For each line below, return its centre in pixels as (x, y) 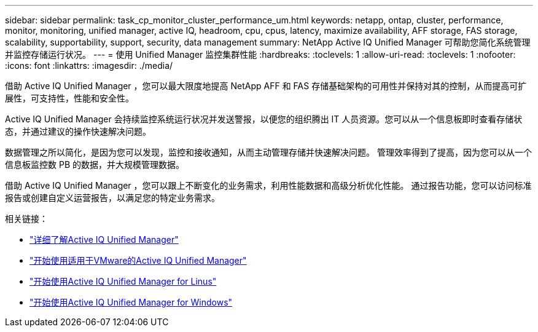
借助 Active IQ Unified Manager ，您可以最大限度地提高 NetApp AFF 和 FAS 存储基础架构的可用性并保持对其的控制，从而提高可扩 (266, 86)
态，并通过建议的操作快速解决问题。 (78, 131)
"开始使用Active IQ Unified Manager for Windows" (131, 302)
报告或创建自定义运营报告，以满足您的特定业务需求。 (112, 198)
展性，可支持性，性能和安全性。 (69, 98)
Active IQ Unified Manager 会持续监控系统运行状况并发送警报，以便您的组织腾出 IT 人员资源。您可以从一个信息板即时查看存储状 (264, 119)
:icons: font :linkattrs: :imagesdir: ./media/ (89, 65)
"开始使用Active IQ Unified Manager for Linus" (123, 281)
